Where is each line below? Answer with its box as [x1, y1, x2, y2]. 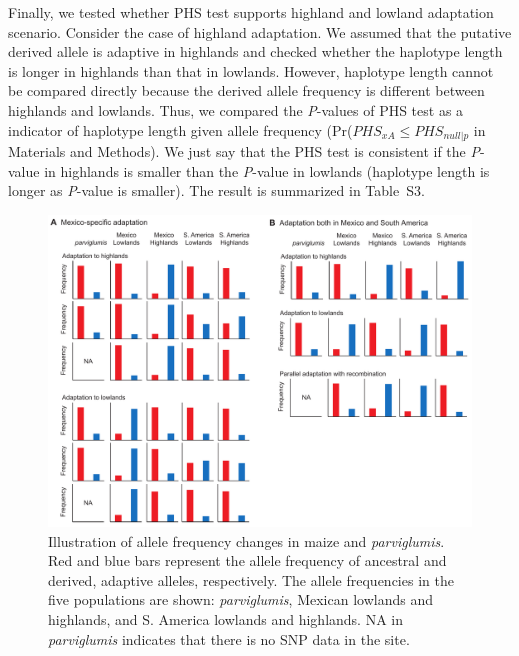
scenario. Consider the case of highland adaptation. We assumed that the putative [8, 21, 512, 42]
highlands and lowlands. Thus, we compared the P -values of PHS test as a [8, 99, 464, 120]
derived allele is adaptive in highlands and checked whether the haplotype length [8, 41, 503, 62]
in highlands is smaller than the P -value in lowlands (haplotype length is [44, 160, 490, 181]
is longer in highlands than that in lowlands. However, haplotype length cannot [8, 60, 494, 81]
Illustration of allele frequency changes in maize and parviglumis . [48, 530, 445, 551]
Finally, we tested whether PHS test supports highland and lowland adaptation [8, 2, 494, 22]
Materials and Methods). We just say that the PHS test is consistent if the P [8, 141, 480, 162]
